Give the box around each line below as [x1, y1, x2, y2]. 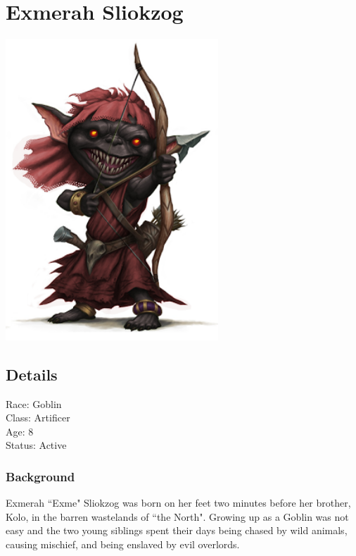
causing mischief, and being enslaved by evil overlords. [6, 537, 240, 552]
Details [6, 363, 58, 385]
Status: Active [6, 438, 67, 452]
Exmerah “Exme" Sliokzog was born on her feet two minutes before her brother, [6, 495, 351, 510]
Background [6, 467, 75, 485]
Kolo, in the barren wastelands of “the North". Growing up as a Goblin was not [6, 509, 349, 524]
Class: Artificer [6, 410, 70, 425]
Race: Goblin [6, 396, 62, 411]
